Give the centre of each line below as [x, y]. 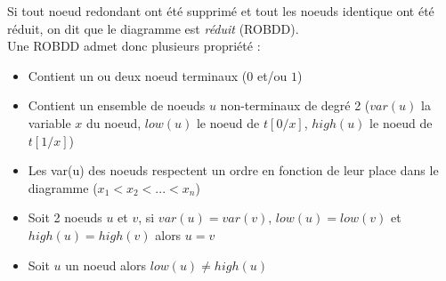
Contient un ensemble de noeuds [117, 105]
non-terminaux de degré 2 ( [295, 105]
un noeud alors [106, 265]
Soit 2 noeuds [65, 217]
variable [49, 122]
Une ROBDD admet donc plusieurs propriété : [134, 46]
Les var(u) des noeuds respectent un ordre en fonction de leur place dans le [233, 170]
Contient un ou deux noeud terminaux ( [138, 75]
